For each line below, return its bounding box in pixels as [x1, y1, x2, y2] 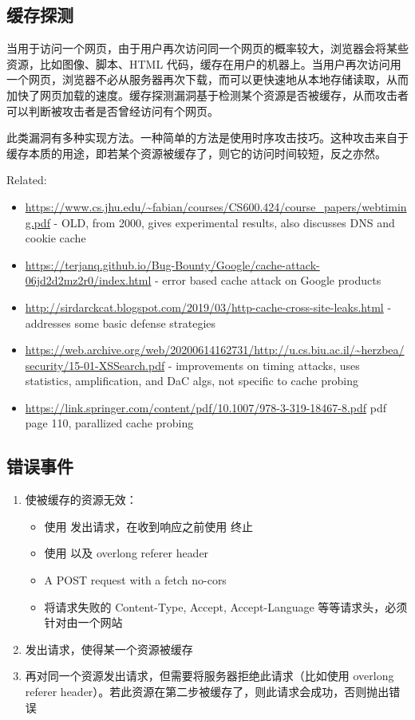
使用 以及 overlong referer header [44, 545, 209, 561]
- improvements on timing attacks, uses [168, 356, 360, 373]
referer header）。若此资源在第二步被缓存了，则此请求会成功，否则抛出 [25, 683, 389, 700]
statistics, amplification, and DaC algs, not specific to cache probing [25, 372, 358, 389]
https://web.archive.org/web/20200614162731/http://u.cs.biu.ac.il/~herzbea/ [25, 341, 405, 358]
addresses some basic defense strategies [25, 314, 216, 331]
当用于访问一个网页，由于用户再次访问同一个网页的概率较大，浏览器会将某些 [6, 40, 409, 57]
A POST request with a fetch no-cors [44, 572, 227, 588]
